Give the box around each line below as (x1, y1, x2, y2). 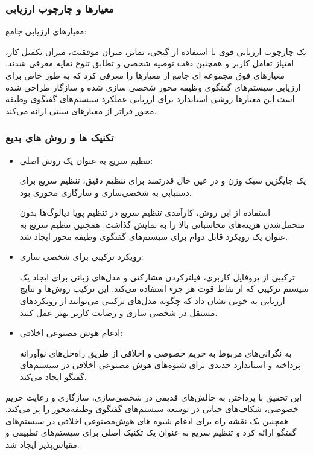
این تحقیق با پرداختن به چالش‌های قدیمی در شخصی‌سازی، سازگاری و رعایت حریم (5, 390, 302, 403)
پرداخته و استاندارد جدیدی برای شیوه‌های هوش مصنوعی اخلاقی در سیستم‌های (19, 358, 301, 371)
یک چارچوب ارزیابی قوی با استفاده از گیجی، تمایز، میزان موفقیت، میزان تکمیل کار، (5, 45, 306, 57)
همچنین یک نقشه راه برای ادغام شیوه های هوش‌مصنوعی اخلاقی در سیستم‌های (5, 414, 289, 427)
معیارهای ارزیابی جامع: (5, 25, 87, 37)
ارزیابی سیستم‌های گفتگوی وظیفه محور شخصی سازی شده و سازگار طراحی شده (5, 80, 301, 93)
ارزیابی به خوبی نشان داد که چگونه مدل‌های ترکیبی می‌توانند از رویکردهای (19, 294, 285, 306)
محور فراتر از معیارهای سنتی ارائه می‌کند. (5, 104, 157, 117)
